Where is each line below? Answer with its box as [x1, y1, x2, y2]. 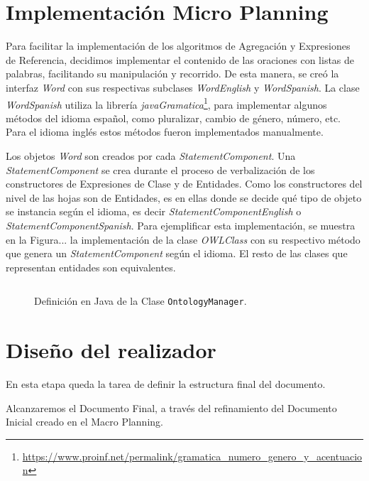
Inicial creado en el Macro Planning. [6, 414, 163, 429]
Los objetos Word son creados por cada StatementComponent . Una [6, 148, 296, 163]
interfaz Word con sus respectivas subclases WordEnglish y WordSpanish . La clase [6, 80, 360, 94]
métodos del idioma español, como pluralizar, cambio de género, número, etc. [6, 110, 341, 125]
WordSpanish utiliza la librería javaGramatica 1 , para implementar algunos [6, 94, 327, 112]
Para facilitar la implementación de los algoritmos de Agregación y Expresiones [6, 38, 351, 53]
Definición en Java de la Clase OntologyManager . [34, 293, 247, 308]
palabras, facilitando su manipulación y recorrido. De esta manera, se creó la [6, 66, 339, 81]
